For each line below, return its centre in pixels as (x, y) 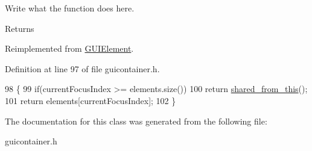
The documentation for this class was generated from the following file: (136, 121)
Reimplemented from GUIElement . (69, 48)
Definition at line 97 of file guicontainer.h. (82, 68)
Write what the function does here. (70, 8)
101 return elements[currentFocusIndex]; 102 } (91, 100)
